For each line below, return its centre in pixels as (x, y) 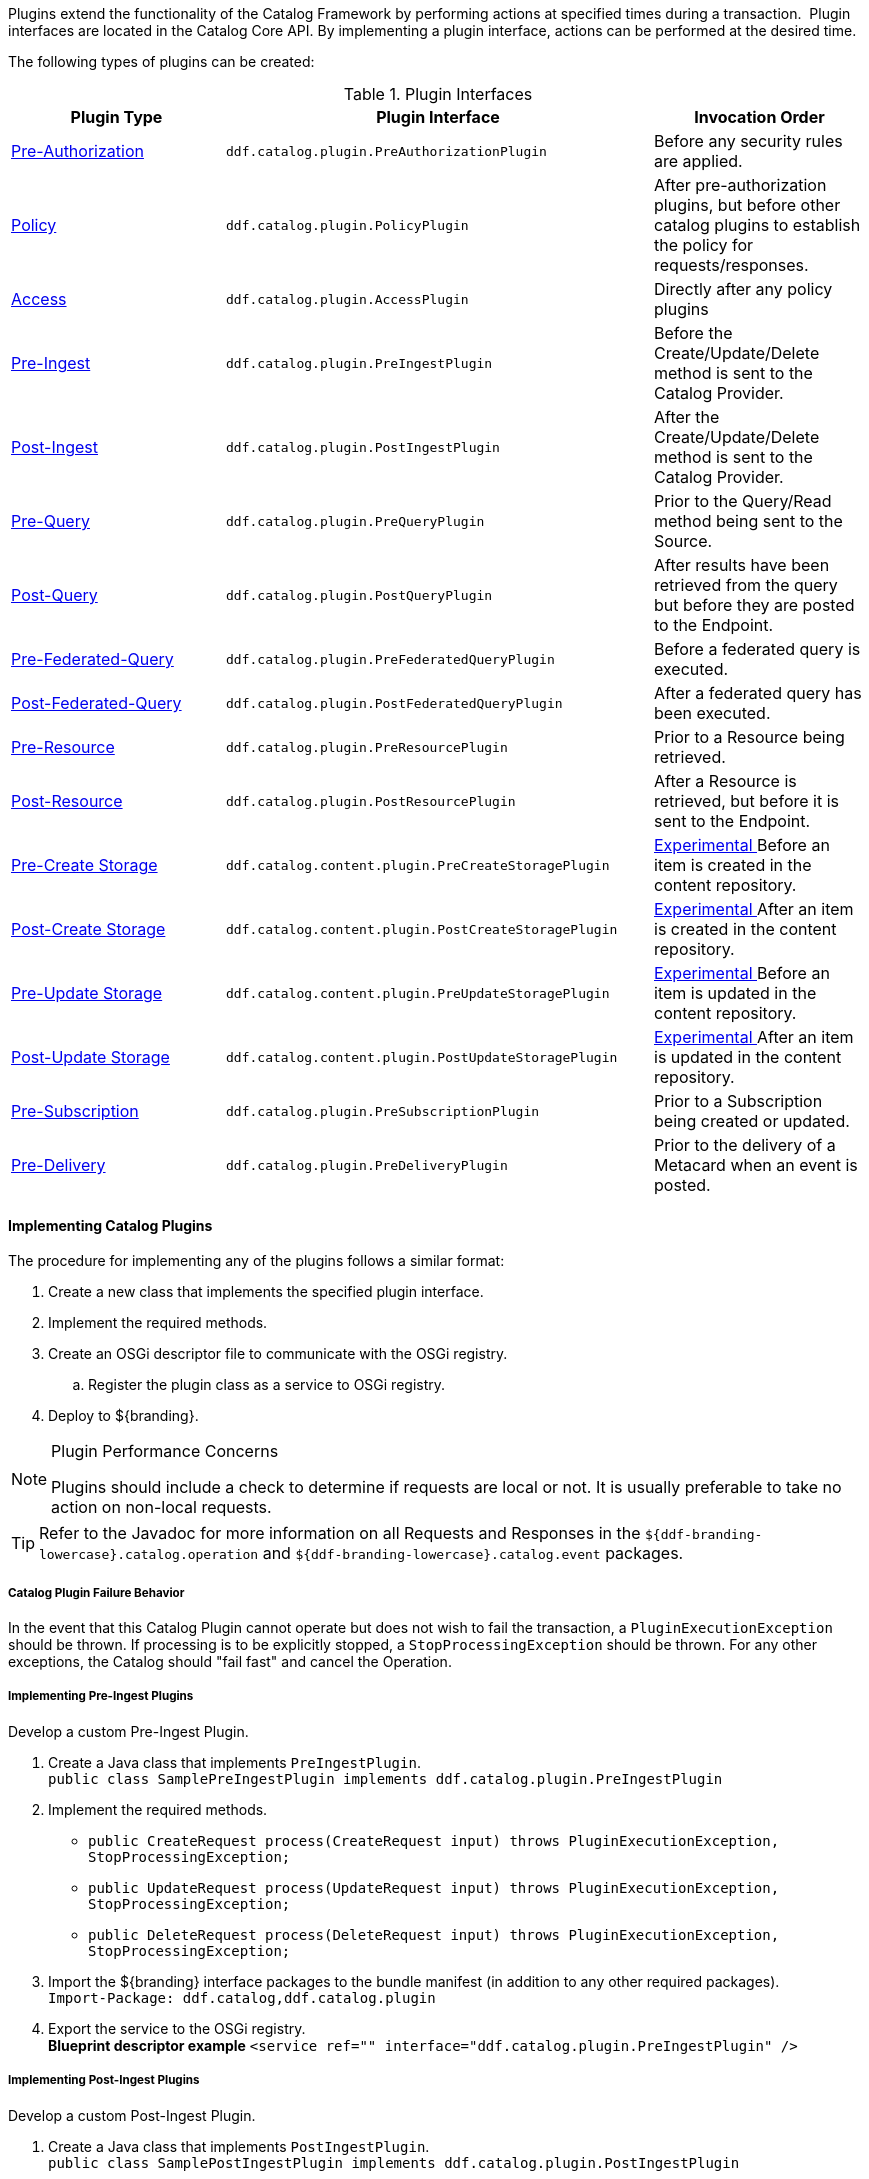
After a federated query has (758, 693)
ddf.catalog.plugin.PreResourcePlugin (367, 747)
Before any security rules (748, 141)
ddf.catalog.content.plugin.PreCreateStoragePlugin (418, 865)
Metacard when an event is (756, 1165)
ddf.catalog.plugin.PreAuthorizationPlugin (386, 151)
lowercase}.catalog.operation (149, 1555)
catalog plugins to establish (757, 225)
